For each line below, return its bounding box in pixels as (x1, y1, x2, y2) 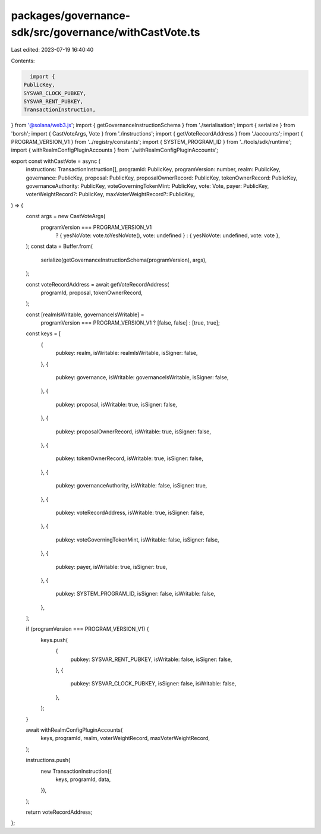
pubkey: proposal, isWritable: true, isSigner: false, (55, 401, 178, 408)
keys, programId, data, (55, 776, 111, 783)
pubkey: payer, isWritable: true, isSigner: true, (55, 563, 168, 570)
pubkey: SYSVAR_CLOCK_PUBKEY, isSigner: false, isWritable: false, (70, 680, 237, 687)
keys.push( (40, 636, 68, 643)
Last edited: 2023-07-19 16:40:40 (11, 46, 94, 53)
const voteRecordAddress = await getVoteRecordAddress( (26, 281, 169, 288)
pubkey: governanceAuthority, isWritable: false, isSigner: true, (55, 482, 207, 489)
